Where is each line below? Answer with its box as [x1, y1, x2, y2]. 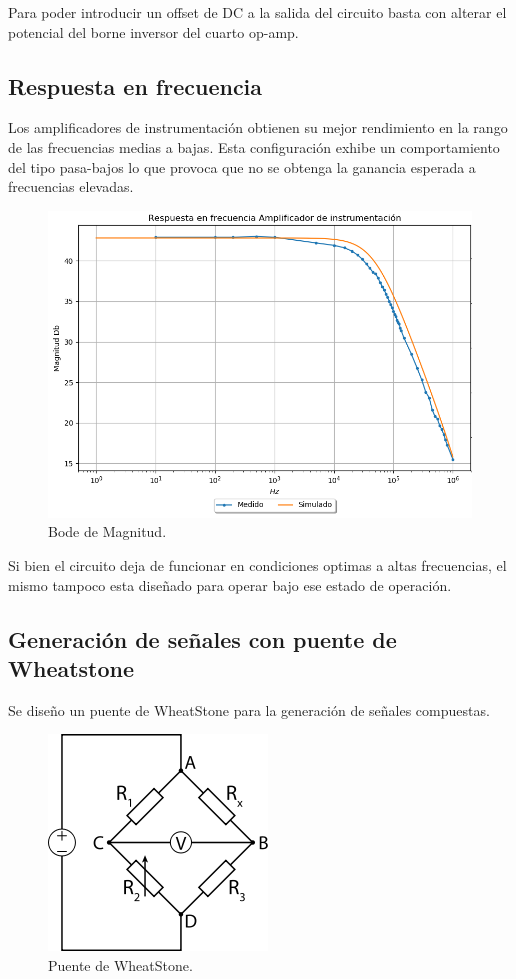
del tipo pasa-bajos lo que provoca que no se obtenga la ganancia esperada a [8, 156, 476, 177]
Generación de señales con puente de [8, 623, 397, 654]
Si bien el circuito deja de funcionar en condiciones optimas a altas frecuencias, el [8, 554, 507, 575]
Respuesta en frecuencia [8, 70, 263, 101]
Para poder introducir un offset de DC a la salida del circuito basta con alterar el [8, 2, 507, 22]
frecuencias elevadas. [8, 176, 134, 197]
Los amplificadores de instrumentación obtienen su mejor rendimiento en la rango [8, 117, 508, 138]
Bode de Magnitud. [48, 521, 167, 542]
